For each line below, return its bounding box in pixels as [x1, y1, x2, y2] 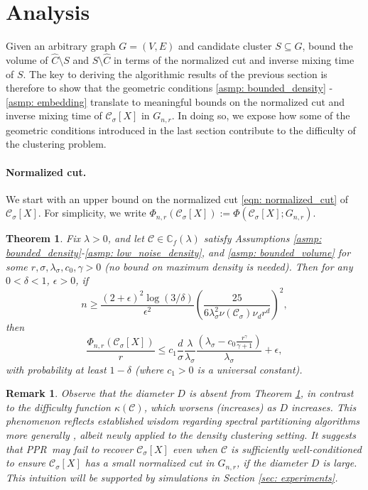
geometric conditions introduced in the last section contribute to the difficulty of [6, 122, 356, 137]
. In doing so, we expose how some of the [171, 108, 350, 123]
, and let [107, 231, 144, 246]
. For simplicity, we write [38, 205, 146, 220]
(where [134, 361, 164, 376]
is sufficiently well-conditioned [231, 441, 362, 456]
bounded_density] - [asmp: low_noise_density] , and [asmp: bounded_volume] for [6, 244, 351, 259]
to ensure [6, 455, 45, 470]
